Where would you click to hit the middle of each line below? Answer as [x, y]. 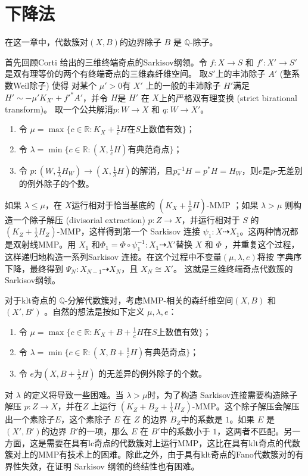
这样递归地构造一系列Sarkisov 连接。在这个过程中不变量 [113, 256]
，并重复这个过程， [262, 244]
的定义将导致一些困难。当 [74, 394]
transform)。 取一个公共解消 [59, 109]
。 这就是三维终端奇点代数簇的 [233, 268]
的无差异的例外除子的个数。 [153, 373]
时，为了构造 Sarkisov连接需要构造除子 [223, 394]
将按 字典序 [279, 256]
